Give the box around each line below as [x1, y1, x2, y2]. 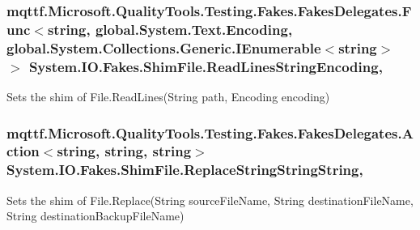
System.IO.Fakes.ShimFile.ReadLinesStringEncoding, [28, 56, 383, 76]
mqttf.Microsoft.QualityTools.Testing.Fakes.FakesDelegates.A [6, 122, 414, 143]
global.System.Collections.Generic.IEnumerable [6, 37, 321, 57]
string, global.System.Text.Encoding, [47, 19, 293, 39]
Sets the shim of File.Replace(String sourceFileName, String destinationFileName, [6, 191, 414, 208]
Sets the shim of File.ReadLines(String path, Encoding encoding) [6, 87, 330, 104]
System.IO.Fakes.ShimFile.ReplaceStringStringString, [6, 160, 363, 180]
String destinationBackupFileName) [6, 207, 185, 224]
